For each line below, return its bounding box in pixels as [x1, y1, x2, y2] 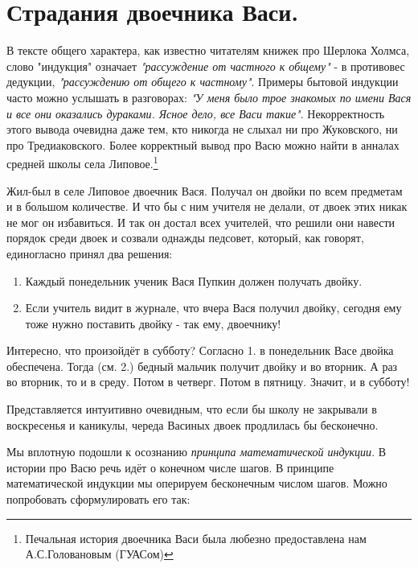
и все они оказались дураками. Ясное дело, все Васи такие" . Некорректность [6, 105, 385, 121]
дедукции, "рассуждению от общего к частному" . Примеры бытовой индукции [6, 73, 399, 90]
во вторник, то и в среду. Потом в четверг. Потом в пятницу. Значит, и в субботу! [6, 373, 410, 390]
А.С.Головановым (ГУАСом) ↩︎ [25, 545, 174, 562]
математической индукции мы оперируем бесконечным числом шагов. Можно [6, 475, 387, 492]
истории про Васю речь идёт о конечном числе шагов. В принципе [6, 459, 334, 475]
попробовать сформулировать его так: [6, 491, 191, 508]
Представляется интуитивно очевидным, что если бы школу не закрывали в [6, 401, 377, 418]
